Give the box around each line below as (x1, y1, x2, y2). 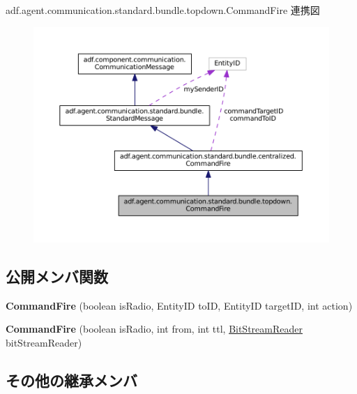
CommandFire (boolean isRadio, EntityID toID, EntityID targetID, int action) (6, 298, 353, 312)
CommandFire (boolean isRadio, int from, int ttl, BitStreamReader (6, 321, 303, 336)
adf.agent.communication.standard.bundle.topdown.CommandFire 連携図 (6, 3, 320, 17)
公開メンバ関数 (6, 265, 108, 287)
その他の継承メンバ (6, 369, 137, 391)
